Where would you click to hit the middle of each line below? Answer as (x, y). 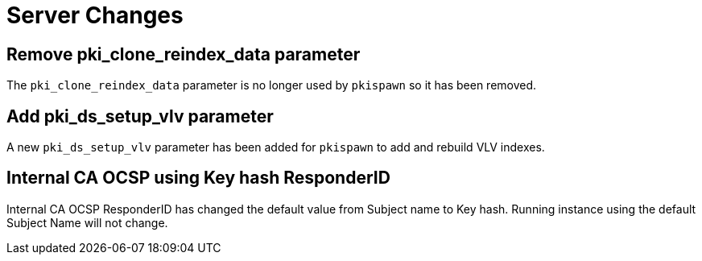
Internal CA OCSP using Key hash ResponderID (198, 178)
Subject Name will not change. (87, 222)
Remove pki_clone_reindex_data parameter (184, 54)
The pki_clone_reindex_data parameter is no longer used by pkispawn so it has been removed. (272, 85)
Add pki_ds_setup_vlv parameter (140, 116)
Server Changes (95, 15)
